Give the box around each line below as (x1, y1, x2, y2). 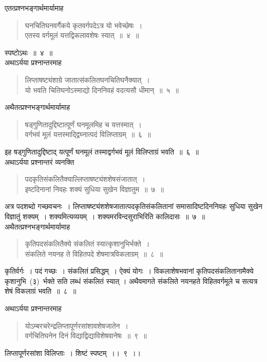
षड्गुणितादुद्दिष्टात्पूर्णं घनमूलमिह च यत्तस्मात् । (25, 119, 142, 129)
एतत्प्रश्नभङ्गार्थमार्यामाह (5, 3, 64, 13)
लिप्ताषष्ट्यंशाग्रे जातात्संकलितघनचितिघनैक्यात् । (25, 74, 150, 85)
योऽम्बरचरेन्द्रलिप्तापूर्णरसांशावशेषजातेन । (25, 320, 128, 331)
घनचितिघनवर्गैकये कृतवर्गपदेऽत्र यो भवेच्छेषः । (25, 20, 143, 30)
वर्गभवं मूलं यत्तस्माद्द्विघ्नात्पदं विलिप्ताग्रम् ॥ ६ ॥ (25, 129, 151, 140)
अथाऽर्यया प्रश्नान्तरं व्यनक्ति (5, 156, 74, 167)
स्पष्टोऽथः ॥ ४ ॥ (5, 47, 53, 58)
